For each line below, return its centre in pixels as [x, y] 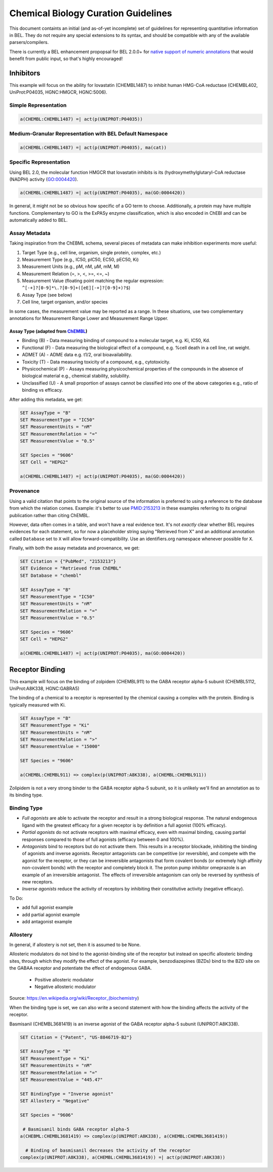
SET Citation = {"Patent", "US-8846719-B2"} [76, 1037]
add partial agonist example [51, 914]
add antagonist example [47, 921]
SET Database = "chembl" [51, 575]
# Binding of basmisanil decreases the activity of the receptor [108, 1150]
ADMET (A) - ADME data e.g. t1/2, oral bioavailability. [77, 355]
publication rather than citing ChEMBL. [50, 515]
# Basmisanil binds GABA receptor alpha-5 [76, 1129]
